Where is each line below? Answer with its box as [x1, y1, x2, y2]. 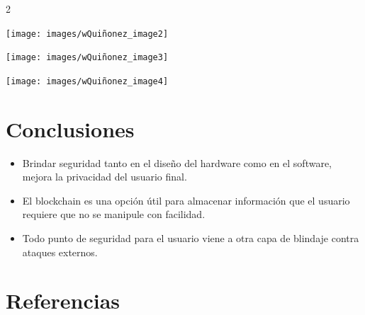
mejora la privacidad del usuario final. [22, 169, 187, 184]
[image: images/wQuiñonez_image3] [6, 52, 169, 63]
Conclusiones [6, 114, 135, 143]
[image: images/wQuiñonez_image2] [6, 28, 169, 39]
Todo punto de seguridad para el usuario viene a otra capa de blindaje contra [22, 231, 359, 246]
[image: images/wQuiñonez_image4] [6, 76, 169, 86]
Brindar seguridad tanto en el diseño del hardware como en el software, [22, 155, 332, 170]
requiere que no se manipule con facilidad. [22, 207, 206, 222]
